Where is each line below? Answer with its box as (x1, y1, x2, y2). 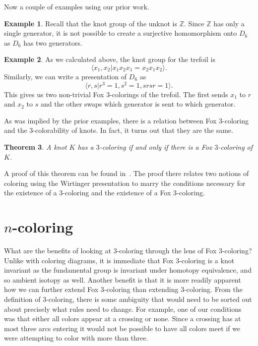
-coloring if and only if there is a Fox (99, 142, 212, 152)
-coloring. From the (184, 284, 243, 294)
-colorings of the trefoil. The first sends (110, 89, 228, 99)
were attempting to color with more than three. (4, 333, 148, 343)
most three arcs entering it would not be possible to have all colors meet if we (4, 323, 241, 333)
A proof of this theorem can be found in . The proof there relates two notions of (4, 168, 249, 178)
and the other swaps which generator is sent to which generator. (40, 99, 236, 109)
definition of (4, 294, 41, 304)
